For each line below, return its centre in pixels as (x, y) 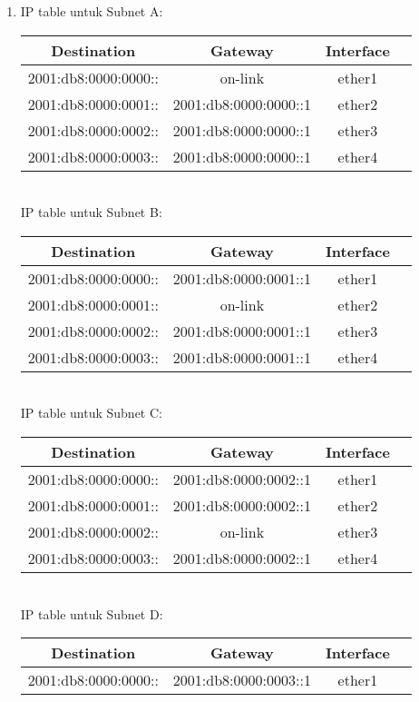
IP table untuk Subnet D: (92, 613)
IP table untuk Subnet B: (91, 212)
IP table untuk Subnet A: (92, 11)
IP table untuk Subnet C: (91, 413)
